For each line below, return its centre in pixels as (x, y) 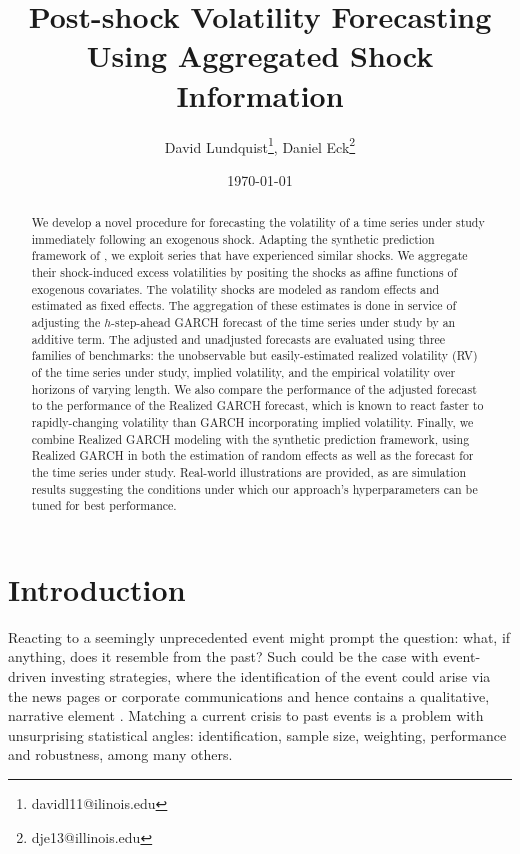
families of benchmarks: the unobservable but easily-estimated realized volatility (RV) (254, 355)
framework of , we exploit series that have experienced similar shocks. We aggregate (249, 255)
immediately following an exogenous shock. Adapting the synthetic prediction (233, 238)
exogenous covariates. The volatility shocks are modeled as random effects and (235, 288)
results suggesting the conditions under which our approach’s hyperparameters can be (254, 488)
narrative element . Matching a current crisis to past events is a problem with (246, 715)
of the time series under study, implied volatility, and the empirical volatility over (243, 372)
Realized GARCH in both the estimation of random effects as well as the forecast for (252, 455)
